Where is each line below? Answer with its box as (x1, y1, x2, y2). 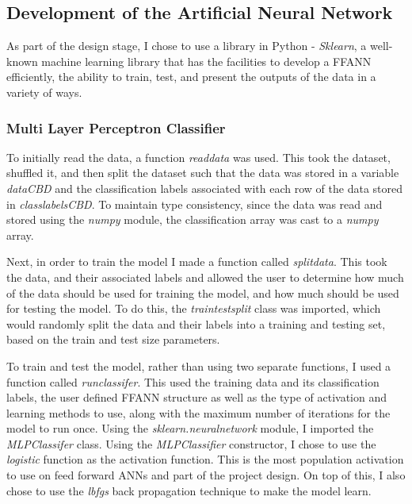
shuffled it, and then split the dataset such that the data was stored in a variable (6, 164, 399, 181)
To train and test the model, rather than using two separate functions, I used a (6, 357, 391, 374)
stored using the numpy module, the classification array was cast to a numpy (6, 211, 379, 228)
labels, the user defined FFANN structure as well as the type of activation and (6, 389, 387, 406)
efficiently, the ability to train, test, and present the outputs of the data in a (6, 68, 376, 85)
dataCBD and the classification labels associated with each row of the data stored (6, 179, 403, 196)
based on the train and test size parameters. (6, 331, 220, 348)
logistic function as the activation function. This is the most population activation (6, 451, 404, 467)
